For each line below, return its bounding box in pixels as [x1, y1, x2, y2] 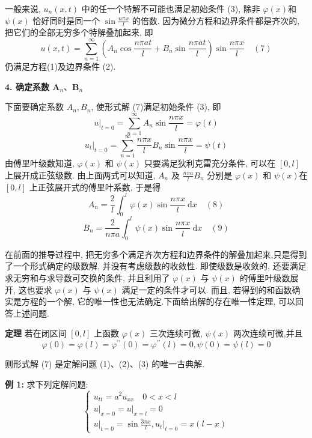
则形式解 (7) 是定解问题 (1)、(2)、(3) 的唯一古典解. [5, 357, 205, 370]
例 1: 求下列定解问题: [5, 377, 88, 390]
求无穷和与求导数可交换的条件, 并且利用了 [5, 271, 170, 284]
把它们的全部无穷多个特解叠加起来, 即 [5, 26, 153, 38]
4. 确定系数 [5, 80, 49, 93]
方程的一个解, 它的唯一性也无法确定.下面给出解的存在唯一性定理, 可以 [21, 295, 295, 308]
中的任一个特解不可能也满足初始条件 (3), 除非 [81, 2, 260, 14]
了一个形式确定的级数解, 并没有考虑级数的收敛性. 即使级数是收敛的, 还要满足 [5, 260, 307, 272]
